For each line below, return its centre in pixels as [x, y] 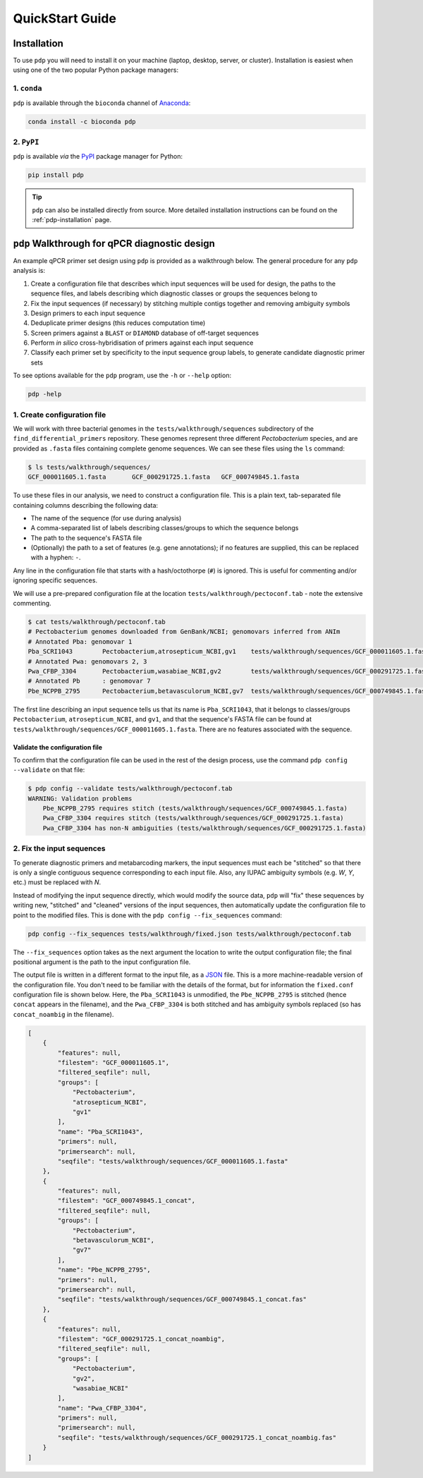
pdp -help [45, 394]
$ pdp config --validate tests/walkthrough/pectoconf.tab [130, 789]
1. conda [27, 88]
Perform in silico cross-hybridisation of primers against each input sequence [142, 343]
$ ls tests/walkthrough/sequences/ [89, 467]
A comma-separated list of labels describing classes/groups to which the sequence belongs [165, 528]
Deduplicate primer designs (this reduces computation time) [118, 323]
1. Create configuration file [60, 415]
